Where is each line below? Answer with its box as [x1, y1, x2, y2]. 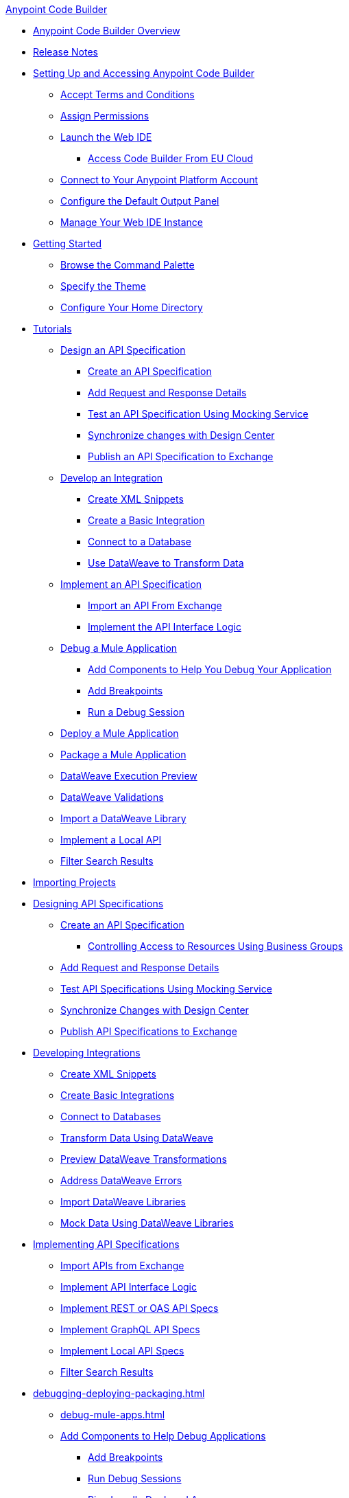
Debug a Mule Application [60, 642, 178, 654]
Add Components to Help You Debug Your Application [88, 663, 332, 675]
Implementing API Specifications [33, 1238, 180, 1250]
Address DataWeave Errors [60, 1174, 182, 1186]
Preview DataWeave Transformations [60, 1153, 227, 1165]
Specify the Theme [60, 280, 146, 292]
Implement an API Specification [60, 578, 202, 590]
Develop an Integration [60, 472, 163, 484]
